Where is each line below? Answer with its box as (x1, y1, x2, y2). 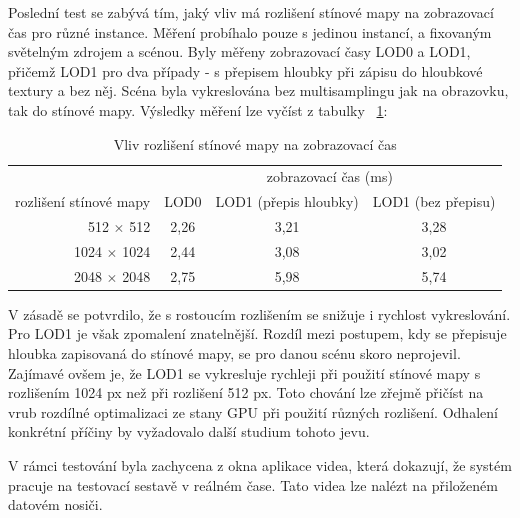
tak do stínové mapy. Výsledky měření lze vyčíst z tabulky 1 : (8, 99, 388, 120)
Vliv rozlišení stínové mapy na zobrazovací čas (113, 133, 397, 154)
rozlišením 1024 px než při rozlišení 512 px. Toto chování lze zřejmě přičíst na (8, 382, 484, 403)
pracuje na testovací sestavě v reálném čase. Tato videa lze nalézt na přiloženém (8, 474, 498, 495)
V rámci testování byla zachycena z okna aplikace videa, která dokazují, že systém (8, 455, 512, 476)
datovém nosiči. (8, 494, 103, 515)
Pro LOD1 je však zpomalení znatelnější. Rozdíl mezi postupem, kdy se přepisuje (8, 323, 507, 344)
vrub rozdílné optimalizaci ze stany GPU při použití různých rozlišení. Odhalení (8, 401, 498, 422)
